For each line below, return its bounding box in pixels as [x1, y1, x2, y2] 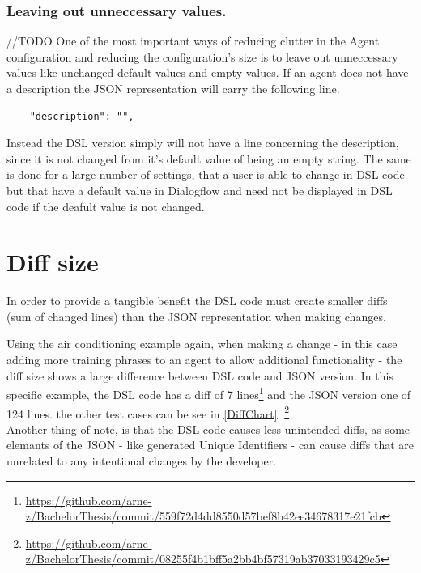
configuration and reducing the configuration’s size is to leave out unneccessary [6, 48, 398, 65]
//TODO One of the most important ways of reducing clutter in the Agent [6, 32, 380, 49]
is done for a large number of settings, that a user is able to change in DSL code [6, 166, 405, 183]
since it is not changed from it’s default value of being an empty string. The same [6, 150, 411, 167]
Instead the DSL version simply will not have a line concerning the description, [6, 134, 399, 151]
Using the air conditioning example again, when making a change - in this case [6, 335, 398, 352]
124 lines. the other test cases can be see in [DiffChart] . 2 [6, 402, 290, 422]
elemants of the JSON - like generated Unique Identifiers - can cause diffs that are [6, 436, 415, 453]
